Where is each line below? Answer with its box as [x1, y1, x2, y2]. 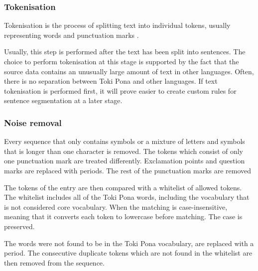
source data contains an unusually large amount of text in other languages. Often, [4, 66, 254, 76]
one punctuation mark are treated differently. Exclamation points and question [4, 155, 245, 166]
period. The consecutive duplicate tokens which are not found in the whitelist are [4, 248, 253, 258]
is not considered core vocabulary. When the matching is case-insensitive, [4, 201, 228, 212]
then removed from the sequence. [4, 257, 105, 268]
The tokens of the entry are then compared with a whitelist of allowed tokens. [4, 182, 242, 192]
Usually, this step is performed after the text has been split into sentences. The [4, 46, 246, 57]
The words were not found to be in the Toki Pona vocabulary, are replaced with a [4, 238, 254, 248]
